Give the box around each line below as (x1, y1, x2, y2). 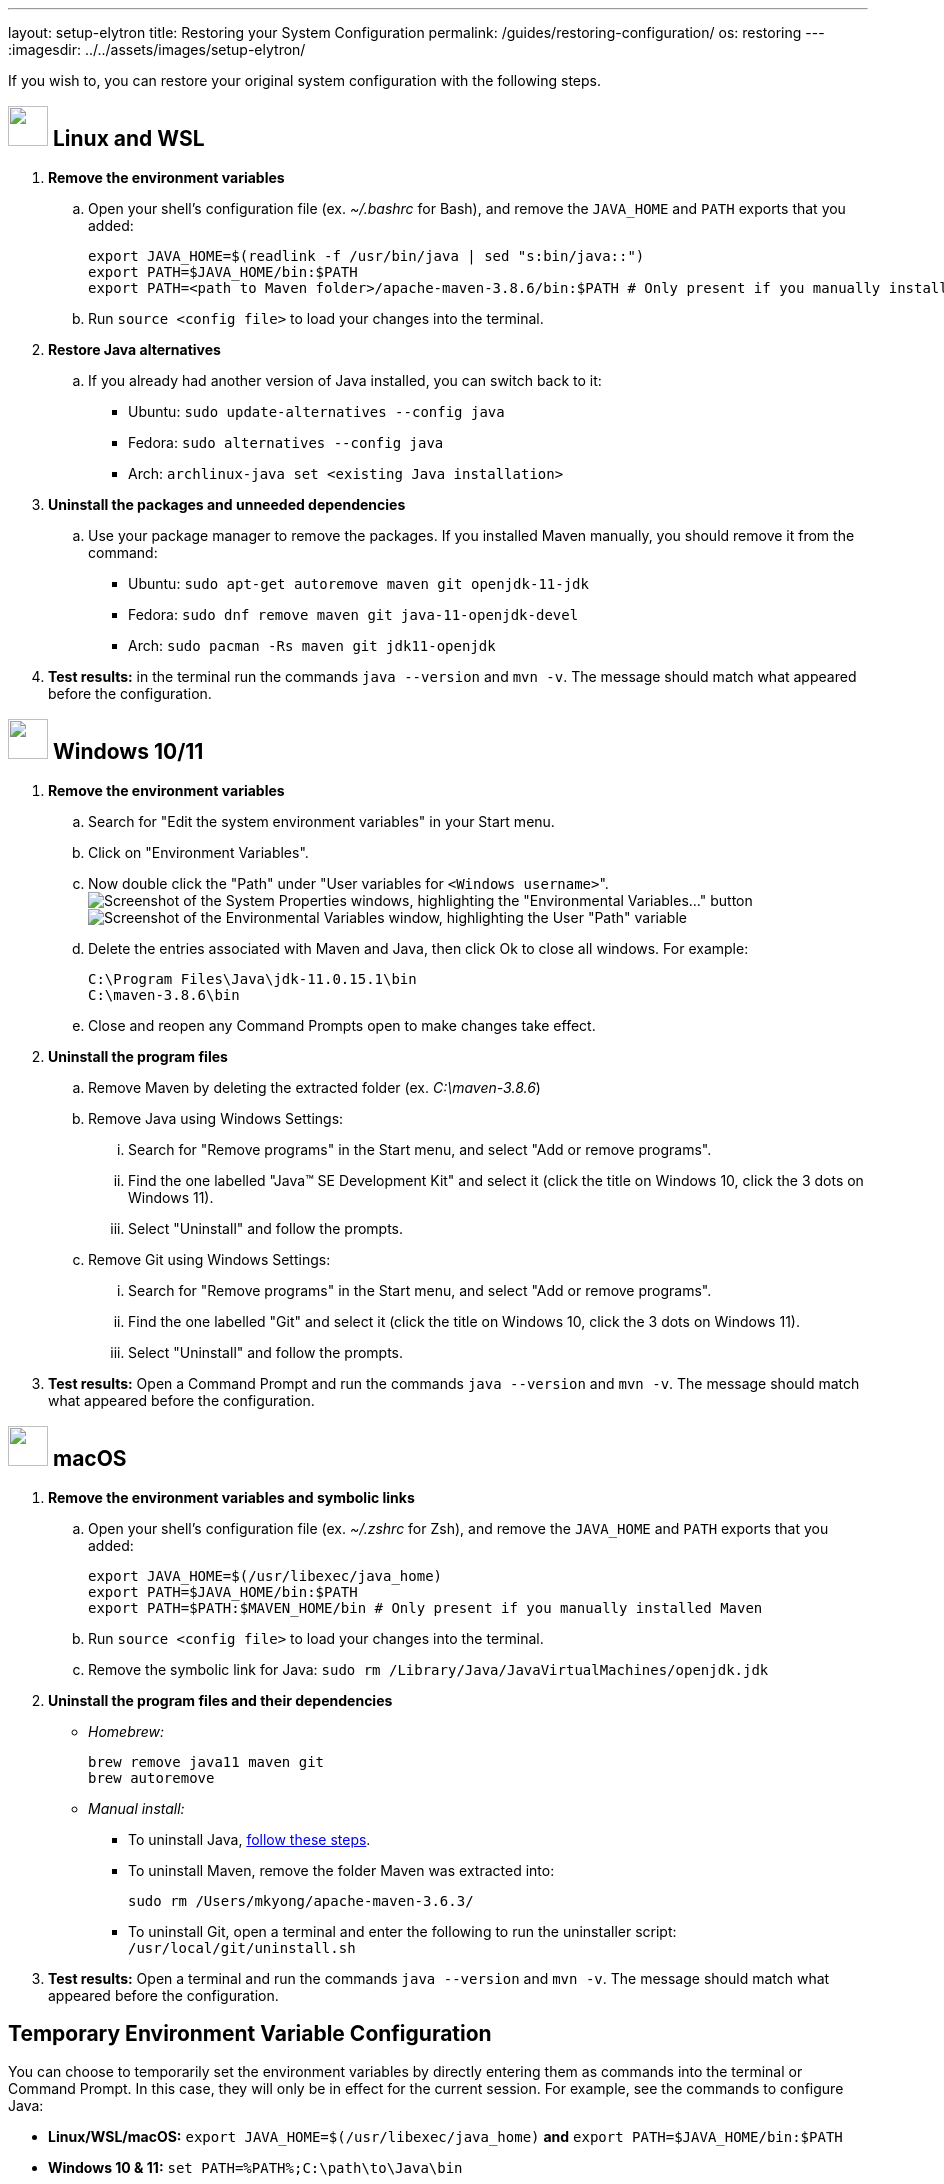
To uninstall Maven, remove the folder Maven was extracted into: (128, 1861, 555, 1879)
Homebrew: (88, 1722, 165, 1740)
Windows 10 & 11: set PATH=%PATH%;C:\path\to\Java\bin (48, 2159, 463, 2177)
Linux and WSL (52, 126, 205, 152)
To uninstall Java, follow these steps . (128, 1830, 371, 1848)
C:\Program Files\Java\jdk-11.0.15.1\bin (88, 970, 417, 987)
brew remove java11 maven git (88, 1753, 325, 1770)
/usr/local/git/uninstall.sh (128, 1939, 356, 1956)
